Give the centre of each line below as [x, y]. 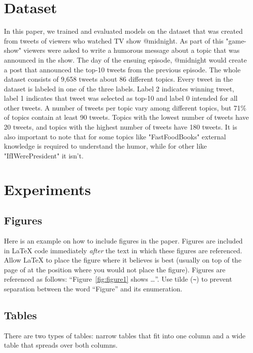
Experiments [47, 189]
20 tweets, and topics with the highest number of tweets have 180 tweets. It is [121, 127]
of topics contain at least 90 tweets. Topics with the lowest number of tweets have [126, 117]
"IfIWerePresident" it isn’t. [44, 155]
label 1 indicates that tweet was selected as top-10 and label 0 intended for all [121, 98]
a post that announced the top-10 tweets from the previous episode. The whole [122, 69]
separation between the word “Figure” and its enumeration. [93, 289]
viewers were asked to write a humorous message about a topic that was [131, 50]
